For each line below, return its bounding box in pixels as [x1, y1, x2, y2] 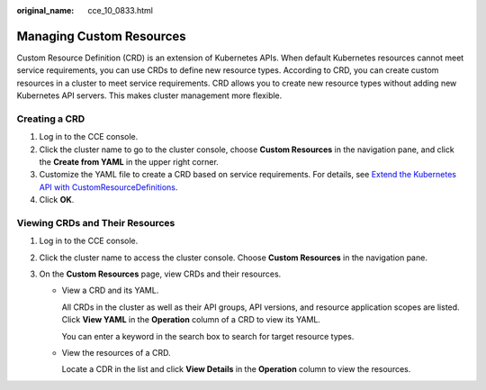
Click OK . [39, 195, 75, 205]
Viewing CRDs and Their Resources [16, 216, 175, 229]
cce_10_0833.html [87, 5, 153, 15]
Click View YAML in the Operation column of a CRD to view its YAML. [61, 314, 321, 325]
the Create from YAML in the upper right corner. [39, 157, 220, 167]
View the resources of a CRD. [61, 348, 171, 358]
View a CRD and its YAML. [61, 285, 159, 296]
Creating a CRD [16, 113, 85, 125]
